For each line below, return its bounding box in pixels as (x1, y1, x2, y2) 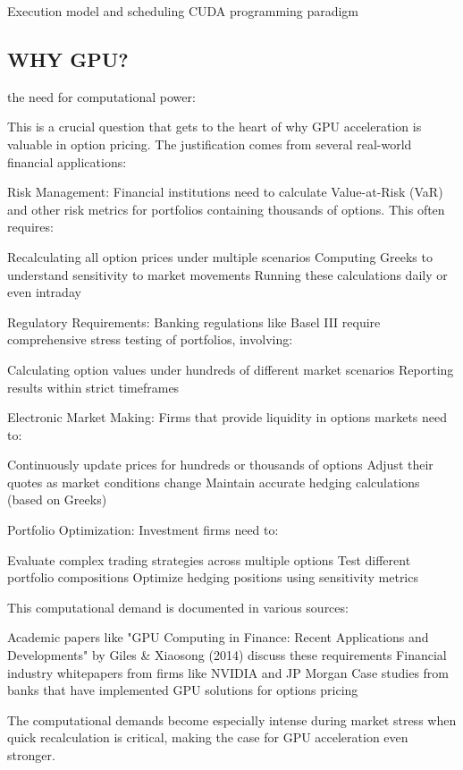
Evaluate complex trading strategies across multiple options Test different (7, 550, 411, 569)
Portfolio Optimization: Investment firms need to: (7, 520, 279, 539)
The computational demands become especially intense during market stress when (7, 710, 457, 729)
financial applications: (7, 152, 127, 171)
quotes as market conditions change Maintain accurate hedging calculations (7, 472, 420, 491)
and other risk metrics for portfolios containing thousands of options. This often (7, 199, 445, 218)
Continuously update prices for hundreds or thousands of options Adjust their (7, 455, 434, 474)
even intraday (7, 283, 81, 301)
